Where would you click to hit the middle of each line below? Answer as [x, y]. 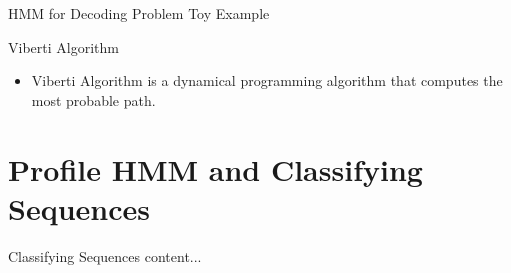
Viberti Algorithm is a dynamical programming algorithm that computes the [267, 80]
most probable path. [93, 99]
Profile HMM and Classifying [215, 168]
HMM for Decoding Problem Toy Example [139, 13]
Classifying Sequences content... [105, 255]
